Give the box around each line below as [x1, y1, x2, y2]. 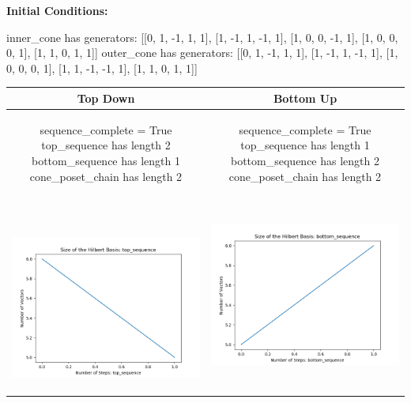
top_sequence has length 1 [240, 137, 370, 153]
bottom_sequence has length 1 [32, 152, 180, 168]
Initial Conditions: [6, 2, 108, 18]
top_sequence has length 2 [41, 137, 171, 153]
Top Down [77, 89, 135, 106]
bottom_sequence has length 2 [231, 152, 379, 168]
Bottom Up [273, 89, 337, 106]
